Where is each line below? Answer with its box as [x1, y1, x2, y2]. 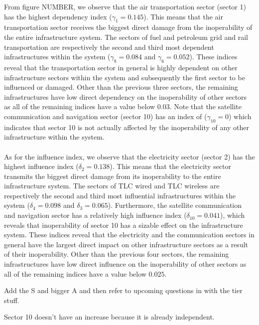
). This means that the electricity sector [110, 161, 232, 171]
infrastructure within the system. [4, 132, 105, 142]
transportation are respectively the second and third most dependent [4, 41, 214, 52]
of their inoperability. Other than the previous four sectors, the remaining [4, 249, 229, 259]
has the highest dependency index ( [4, 11, 112, 21]
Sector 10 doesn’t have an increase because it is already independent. [4, 312, 215, 322]
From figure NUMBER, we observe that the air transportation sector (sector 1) [4, 1, 246, 11]
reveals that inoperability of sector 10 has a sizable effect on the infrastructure [4, 219, 243, 230]
